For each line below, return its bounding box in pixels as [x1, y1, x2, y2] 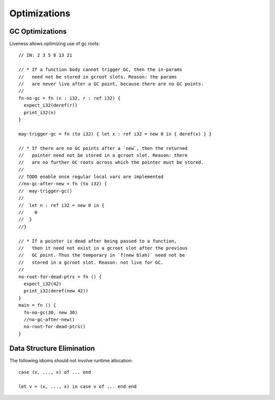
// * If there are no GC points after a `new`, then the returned [18, 145, 188, 151]
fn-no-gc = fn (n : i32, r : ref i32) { [18, 95, 121, 101]
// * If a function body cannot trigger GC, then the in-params [18, 67, 183, 72]
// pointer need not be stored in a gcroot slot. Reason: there [18, 152, 188, 158]
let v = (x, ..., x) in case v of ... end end [18, 383, 137, 389]
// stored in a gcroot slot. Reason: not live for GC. [18, 259, 164, 265]
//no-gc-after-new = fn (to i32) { [18, 181, 107, 187]
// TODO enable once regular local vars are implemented [18, 174, 164, 180]
